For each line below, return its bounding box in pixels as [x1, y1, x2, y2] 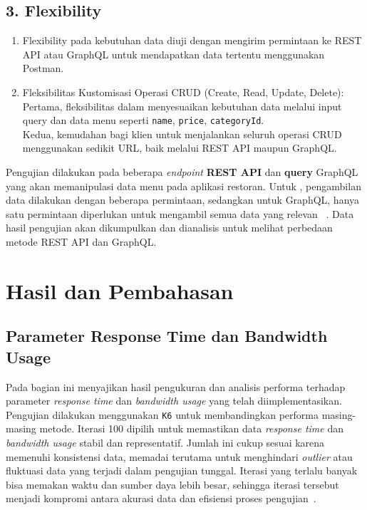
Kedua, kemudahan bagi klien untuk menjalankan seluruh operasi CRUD [22, 126, 342, 141]
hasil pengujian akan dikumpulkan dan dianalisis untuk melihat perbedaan [6, 220, 333, 235]
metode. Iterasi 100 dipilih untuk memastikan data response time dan [39, 421, 343, 436]
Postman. [22, 61, 64, 76]
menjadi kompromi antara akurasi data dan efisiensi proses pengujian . [6, 491, 316, 506]
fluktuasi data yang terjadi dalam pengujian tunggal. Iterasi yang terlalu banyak [6, 463, 358, 478]
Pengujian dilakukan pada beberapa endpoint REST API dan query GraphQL [6, 165, 358, 179]
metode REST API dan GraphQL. [6, 234, 157, 249]
